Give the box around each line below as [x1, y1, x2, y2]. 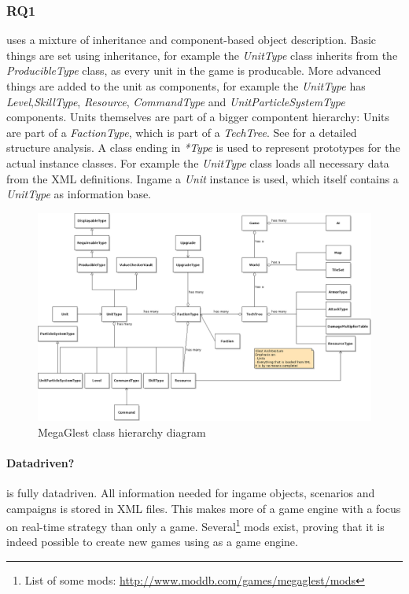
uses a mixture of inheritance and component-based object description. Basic [6, 31, 377, 48]
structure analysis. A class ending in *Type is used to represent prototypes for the [6, 139, 400, 156]
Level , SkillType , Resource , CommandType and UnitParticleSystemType [6, 93, 345, 109]
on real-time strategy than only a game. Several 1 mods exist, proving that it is [6, 516, 385, 534]
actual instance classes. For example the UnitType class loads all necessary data [6, 154, 389, 171]
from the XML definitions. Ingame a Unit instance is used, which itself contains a [6, 170, 399, 186]
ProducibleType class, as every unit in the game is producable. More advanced [6, 62, 381, 79]
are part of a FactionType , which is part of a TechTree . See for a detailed [6, 124, 357, 140]
